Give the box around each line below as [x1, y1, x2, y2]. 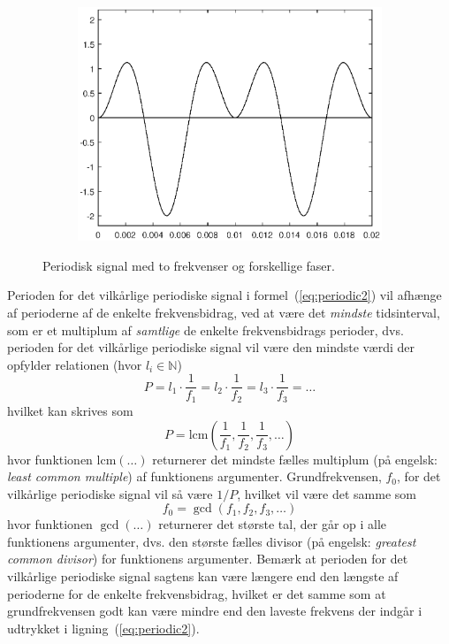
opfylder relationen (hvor [7, 355, 142, 373]
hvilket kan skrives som [7, 401, 133, 419]
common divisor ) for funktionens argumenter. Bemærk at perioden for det [7, 549, 408, 568]
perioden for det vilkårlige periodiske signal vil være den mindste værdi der [7, 338, 415, 356]
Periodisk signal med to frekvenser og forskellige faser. [42, 256, 335, 274]
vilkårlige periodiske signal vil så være [7, 484, 213, 502]
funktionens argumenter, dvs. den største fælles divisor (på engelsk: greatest [7, 532, 416, 550]
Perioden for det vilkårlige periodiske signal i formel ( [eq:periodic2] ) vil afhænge [7, 286, 442, 304]
